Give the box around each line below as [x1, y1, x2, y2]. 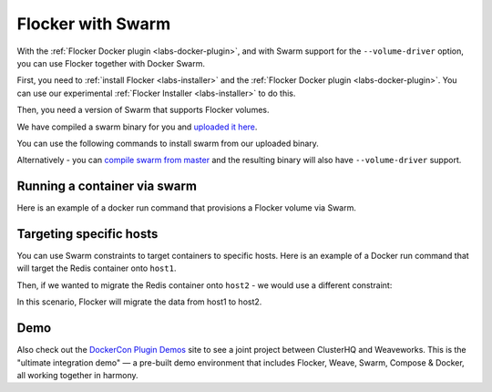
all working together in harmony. [16, 369, 138, 380]
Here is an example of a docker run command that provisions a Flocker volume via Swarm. [16, 202, 357, 213]
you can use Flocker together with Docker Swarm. [16, 57, 205, 68]
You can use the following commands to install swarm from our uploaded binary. [16, 138, 319, 149]
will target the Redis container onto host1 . [16, 263, 177, 273]
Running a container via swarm [16, 179, 198, 194]
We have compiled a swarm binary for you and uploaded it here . [16, 121, 258, 132]
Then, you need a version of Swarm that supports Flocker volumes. [16, 105, 270, 116]
